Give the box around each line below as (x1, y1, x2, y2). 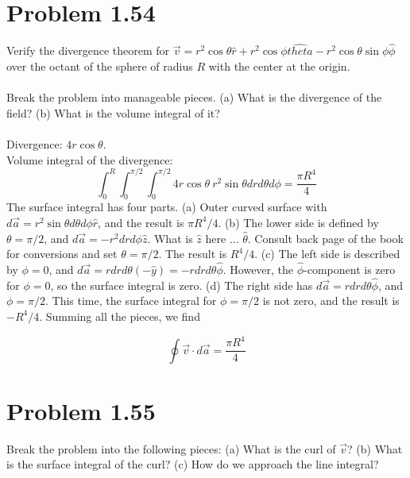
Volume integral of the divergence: (6, 151, 173, 168)
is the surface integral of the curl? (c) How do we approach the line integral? (6, 456, 379, 472)
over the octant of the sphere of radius (6, 57, 193, 74)
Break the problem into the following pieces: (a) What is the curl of (6, 440, 336, 457)
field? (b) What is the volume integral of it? (6, 104, 220, 121)
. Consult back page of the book (247, 229, 404, 246)
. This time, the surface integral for (45, 292, 217, 309)
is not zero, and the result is (262, 292, 400, 309)
